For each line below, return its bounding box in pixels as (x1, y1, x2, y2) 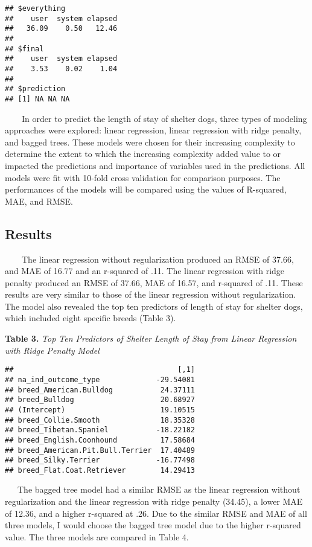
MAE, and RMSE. (5, 194, 74, 207)
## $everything (5, 4, 66, 13)
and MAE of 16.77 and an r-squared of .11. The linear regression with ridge (5, 264, 285, 277)
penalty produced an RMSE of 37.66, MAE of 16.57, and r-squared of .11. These (5, 276, 303, 289)
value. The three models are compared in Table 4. (5, 530, 189, 543)
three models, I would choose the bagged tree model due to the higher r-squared (5, 519, 301, 531)
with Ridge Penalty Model (5, 344, 100, 356)
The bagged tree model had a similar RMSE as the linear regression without (17, 483, 301, 496)
